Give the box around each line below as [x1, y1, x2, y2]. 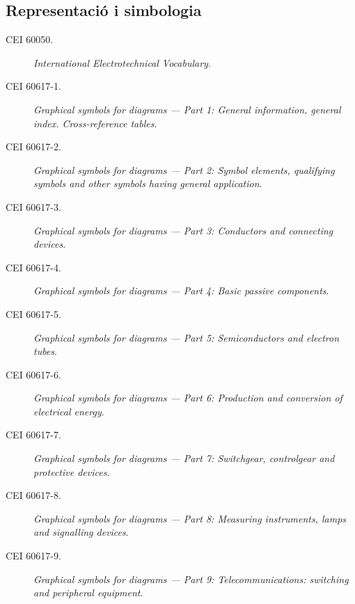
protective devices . [33, 464, 110, 479]
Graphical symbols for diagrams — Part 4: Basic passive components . [33, 283, 329, 298]
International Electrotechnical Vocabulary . [33, 55, 211, 70]
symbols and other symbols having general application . [33, 176, 262, 191]
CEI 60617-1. [6, 79, 61, 93]
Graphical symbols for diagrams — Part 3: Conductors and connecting [33, 223, 333, 237]
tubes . [33, 344, 57, 358]
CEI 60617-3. [6, 199, 61, 214]
